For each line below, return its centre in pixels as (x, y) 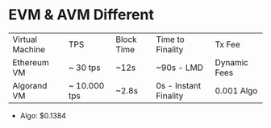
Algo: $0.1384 (43, 115)
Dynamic (231, 62)
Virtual (25, 39)
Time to (171, 39)
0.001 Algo (236, 90)
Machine (29, 49)
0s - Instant (179, 85)
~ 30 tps (84, 68)
